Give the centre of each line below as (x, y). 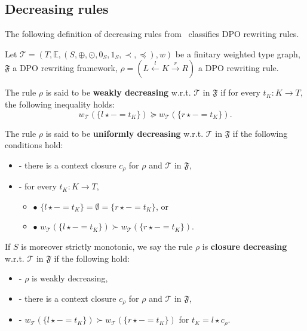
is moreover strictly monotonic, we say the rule (107, 246)
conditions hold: (34, 145)
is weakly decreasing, (70, 278)
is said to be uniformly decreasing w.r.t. (125, 133)
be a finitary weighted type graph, (238, 53)
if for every (240, 92)
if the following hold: (92, 258)
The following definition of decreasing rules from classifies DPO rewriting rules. (152, 34)
